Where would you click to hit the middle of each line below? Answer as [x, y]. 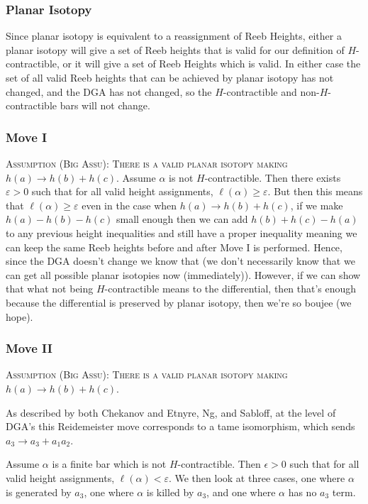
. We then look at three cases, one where [257, 477]
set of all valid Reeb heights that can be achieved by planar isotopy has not [170, 77]
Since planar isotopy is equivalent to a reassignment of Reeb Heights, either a [174, 36]
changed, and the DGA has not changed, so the [109, 91]
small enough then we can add [182, 219]
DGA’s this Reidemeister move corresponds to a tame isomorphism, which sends [180, 426]
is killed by [170, 492]
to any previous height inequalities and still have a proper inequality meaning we [182, 232]
